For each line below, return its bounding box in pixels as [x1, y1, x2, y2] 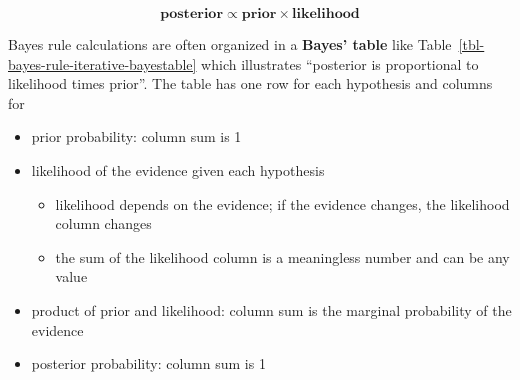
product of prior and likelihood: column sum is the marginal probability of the [31, 299, 512, 320]
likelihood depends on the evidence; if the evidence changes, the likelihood [55, 193, 510, 214]
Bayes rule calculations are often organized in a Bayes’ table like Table [8, 34, 452, 54]
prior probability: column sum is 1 [31, 126, 242, 147]
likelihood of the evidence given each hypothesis [31, 159, 325, 180]
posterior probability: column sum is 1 [31, 353, 266, 374]
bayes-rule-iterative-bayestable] [8, 53, 197, 74]
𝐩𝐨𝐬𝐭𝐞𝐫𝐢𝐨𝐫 [160, 7, 224, 21]
